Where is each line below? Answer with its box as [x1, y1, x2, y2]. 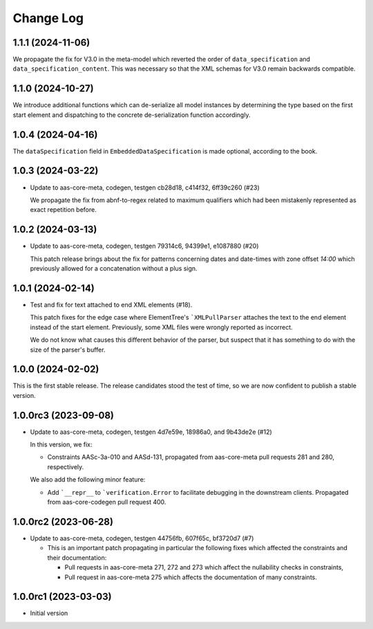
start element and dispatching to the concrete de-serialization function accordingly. [12, 111, 251, 119]
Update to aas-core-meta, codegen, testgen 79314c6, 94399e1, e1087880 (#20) [30, 242, 259, 250]
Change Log [12, 10, 84, 26]
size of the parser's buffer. [30, 345, 106, 354]
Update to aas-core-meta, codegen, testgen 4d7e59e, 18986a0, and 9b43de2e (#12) [30, 428, 272, 436]
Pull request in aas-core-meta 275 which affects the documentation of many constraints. [64, 573, 318, 581]
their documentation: [47, 554, 107, 562]
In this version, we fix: [30, 440, 93, 449]
